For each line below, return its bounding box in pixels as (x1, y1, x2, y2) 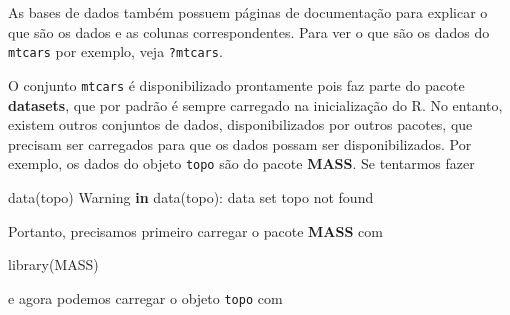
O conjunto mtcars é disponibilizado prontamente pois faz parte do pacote (8, 74, 465, 95)
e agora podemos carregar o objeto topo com (8, 287, 283, 308)
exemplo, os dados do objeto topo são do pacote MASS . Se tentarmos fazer (8, 153, 475, 174)
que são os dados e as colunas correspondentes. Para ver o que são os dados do (8, 21, 490, 42)
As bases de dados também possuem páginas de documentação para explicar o (8, 2, 488, 22)
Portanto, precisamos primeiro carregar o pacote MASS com (8, 220, 383, 241)
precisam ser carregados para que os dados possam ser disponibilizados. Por (8, 133, 472, 154)
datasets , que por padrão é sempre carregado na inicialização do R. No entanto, (8, 94, 503, 115)
